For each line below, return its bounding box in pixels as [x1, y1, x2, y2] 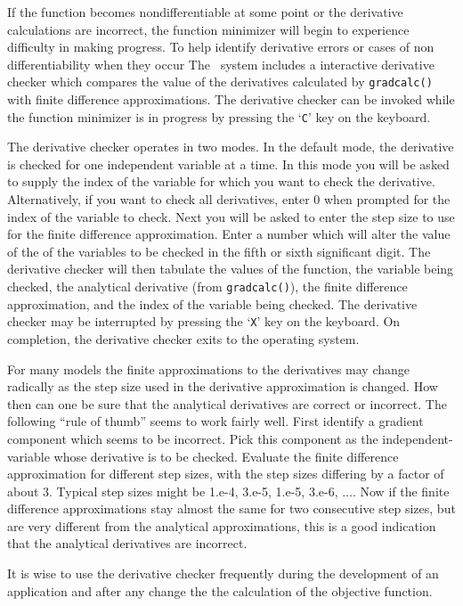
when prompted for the [324, 190, 451, 209]
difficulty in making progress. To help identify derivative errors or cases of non [7, 37, 435, 56]
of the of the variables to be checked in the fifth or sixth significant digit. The [7, 242, 431, 260]
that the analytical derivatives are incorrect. [7, 534, 248, 553]
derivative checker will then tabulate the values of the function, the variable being [7, 259, 454, 278]
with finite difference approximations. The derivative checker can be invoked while [7, 90, 455, 109]
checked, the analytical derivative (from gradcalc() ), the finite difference [7, 277, 408, 296]
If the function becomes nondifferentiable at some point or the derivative [7, 3, 403, 20]
